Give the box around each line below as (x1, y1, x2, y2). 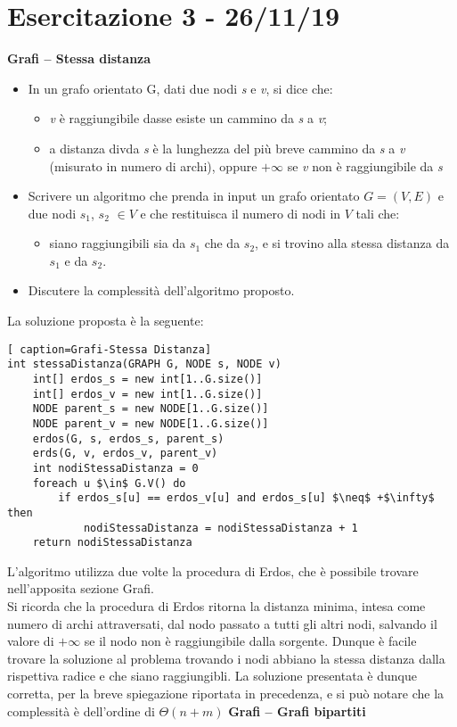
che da (204, 234, 241, 252)
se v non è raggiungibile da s (287, 156, 443, 175)
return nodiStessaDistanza (32, 536, 192, 549)
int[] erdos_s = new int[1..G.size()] (32, 372, 263, 385)
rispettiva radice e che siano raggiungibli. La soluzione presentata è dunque (7, 666, 417, 685)
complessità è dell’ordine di (7, 701, 155, 720)
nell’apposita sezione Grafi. (7, 579, 154, 598)
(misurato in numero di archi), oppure (49, 156, 257, 175)
